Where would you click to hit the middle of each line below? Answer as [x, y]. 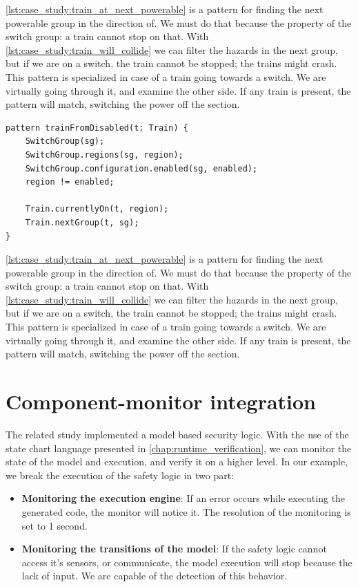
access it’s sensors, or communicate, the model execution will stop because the [187, 562]
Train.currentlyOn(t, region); [97, 209]
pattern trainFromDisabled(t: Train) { [97, 128]
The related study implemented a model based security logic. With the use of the [177, 434]
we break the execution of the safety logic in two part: [120, 475]
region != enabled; [70, 182]
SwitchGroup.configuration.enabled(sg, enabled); [141, 168]
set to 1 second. [54, 525]
